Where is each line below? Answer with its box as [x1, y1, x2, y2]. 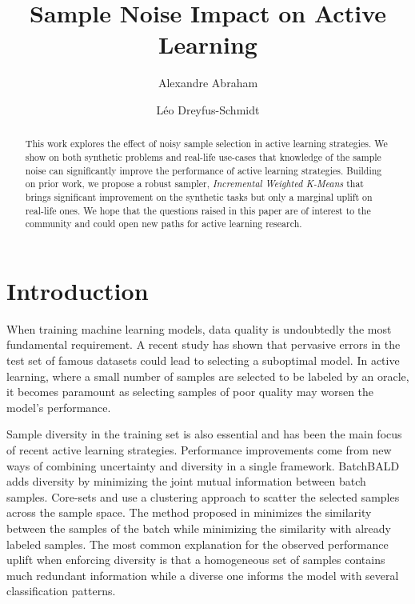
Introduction [6, 274, 149, 306]
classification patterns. [6, 582, 116, 599]
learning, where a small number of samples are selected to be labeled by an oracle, [6, 367, 409, 384]
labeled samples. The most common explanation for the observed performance [6, 535, 389, 552]
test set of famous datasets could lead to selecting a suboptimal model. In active [6, 352, 400, 369]
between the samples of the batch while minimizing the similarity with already [6, 519, 391, 536]
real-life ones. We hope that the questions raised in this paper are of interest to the [25, 203, 371, 217]
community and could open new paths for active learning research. [25, 217, 302, 230]
